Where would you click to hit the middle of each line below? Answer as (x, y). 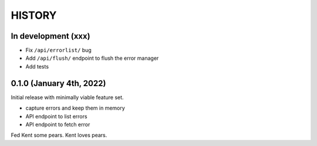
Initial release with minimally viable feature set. (67, 97)
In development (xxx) (50, 36)
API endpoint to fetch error (58, 124)
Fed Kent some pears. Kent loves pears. (59, 135)
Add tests (37, 66)
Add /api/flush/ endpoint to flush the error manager (92, 58)
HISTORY (34, 15)
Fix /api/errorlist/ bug (59, 50)
